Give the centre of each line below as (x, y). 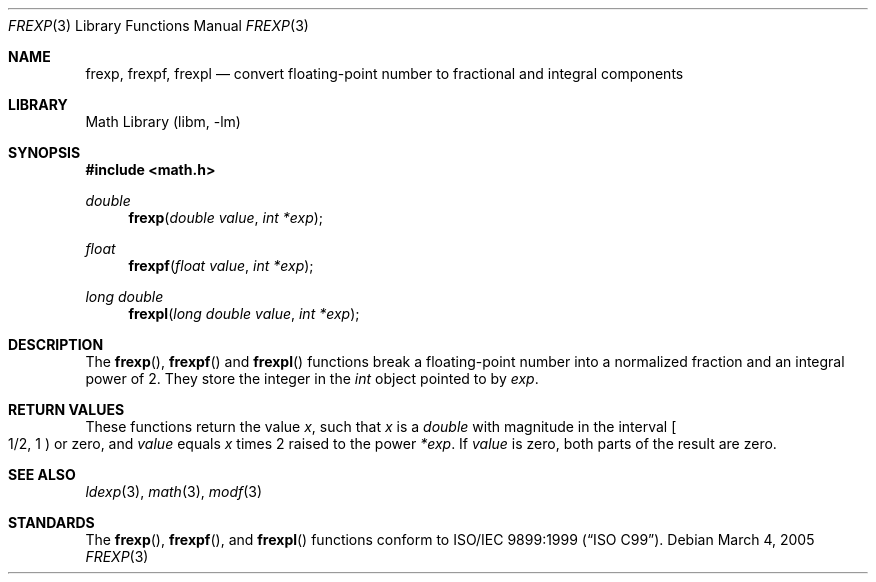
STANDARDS (51, 522)
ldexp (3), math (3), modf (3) (174, 491)
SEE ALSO (42, 474)
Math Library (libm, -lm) (163, 121)
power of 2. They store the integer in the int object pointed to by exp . (312, 378)
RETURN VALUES (66, 409)
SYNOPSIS (44, 152)
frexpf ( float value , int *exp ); (221, 265)
